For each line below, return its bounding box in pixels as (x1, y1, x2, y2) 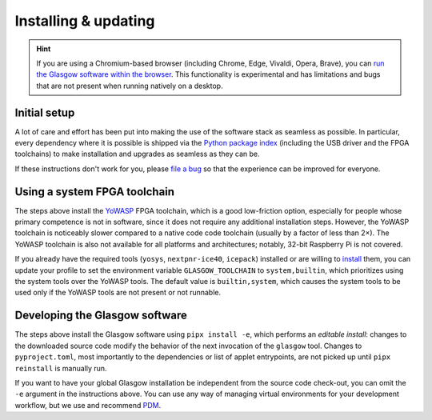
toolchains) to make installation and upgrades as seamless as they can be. (14, 149, 260, 159)
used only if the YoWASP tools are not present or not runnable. (14, 288, 222, 298)
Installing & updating (14, 12, 155, 30)
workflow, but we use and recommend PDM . (14, 400, 162, 410)
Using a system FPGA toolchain (14, 185, 175, 198)
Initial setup (14, 106, 75, 119)
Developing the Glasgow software (14, 309, 188, 322)
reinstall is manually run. (14, 363, 107, 373)
